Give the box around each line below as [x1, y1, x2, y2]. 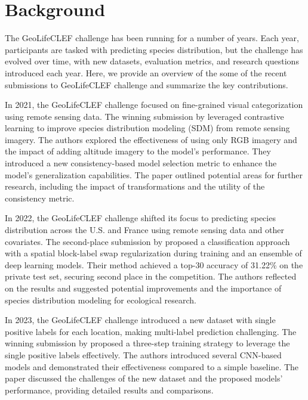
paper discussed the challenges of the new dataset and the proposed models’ [5, 372, 283, 385]
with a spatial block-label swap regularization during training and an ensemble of [5, 247, 302, 259]
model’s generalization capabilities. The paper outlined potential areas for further [5, 168, 303, 181]
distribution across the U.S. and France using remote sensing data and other [5, 224, 284, 236]
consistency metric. [5, 191, 75, 204]
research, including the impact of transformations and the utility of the [5, 180, 265, 193]
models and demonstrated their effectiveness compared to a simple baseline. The [5, 360, 299, 373]
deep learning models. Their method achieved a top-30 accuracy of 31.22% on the [5, 258, 303, 271]
